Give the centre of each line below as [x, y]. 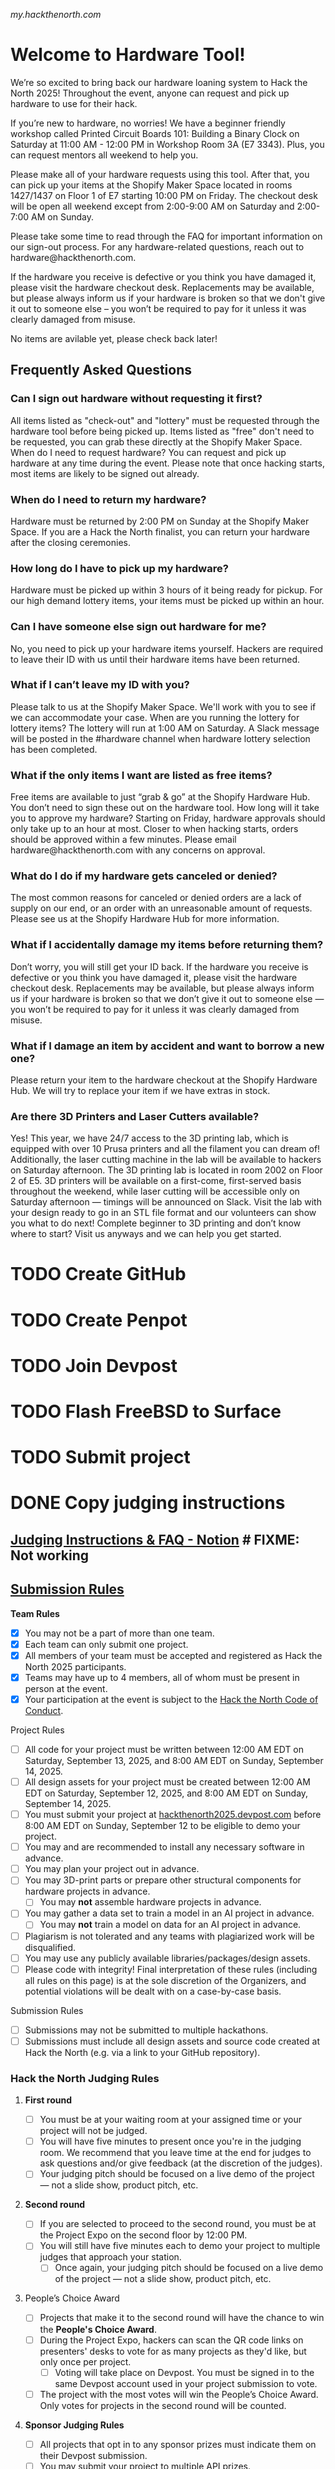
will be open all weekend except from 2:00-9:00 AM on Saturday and [152, 206]
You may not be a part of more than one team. [119, 1633]
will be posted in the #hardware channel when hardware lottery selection [160, 738]
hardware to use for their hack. [74, 103]
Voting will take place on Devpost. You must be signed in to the [184, 2372]
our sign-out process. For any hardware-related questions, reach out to [157, 246]
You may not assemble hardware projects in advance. [150, 1902]
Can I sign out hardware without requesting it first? [136, 399]
